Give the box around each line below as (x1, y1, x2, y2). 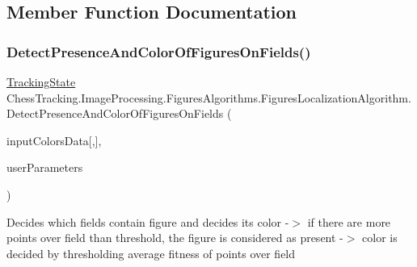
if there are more (307, 213, 391, 230)
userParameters (6, 159, 83, 176)
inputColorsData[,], (6, 131, 102, 148)
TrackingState (6, 73, 76, 90)
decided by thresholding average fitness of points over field (6, 244, 296, 261)
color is (362, 229, 398, 246)
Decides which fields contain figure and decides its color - (6, 213, 289, 230)
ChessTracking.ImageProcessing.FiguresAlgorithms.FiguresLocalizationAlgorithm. (6, 89, 411, 106)
